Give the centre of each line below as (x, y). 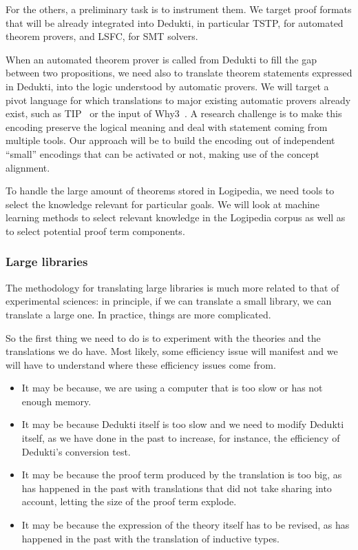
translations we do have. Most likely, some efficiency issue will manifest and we (172, 351)
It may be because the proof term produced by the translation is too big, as (182, 475)
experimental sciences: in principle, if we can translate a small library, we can (169, 301)
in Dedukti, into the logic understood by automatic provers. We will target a (167, 86)
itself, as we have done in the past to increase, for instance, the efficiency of (181, 438)
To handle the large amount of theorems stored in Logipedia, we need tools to (170, 191)
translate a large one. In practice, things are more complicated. (138, 314)
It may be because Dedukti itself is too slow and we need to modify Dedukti (183, 424)
